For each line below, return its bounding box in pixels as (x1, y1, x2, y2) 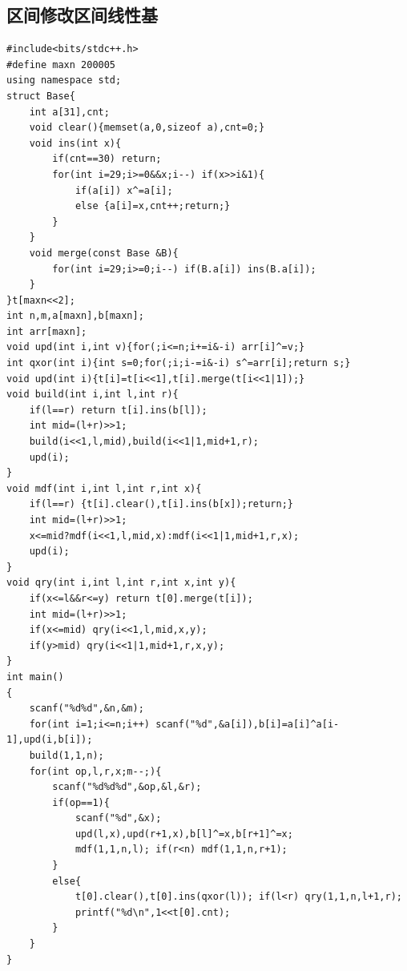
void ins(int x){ (29, 137, 122, 149)
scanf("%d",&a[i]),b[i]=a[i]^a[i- (155, 718, 340, 730)
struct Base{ (6, 90, 75, 102)
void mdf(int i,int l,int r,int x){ (6, 482, 202, 494)
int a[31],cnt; (29, 106, 110, 118)
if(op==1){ (52, 796, 110, 808)
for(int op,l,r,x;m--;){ (29, 765, 162, 777)
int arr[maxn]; (6, 325, 87, 337)
